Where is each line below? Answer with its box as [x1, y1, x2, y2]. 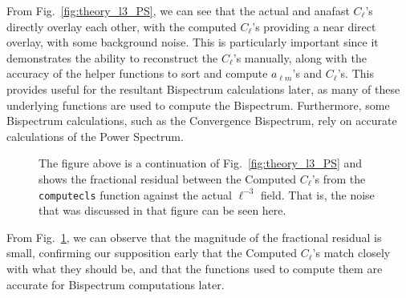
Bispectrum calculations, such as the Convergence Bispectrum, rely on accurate [6, 112, 397, 129]
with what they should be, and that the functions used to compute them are [6, 260, 383, 276]
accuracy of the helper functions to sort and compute [6, 65, 268, 82]
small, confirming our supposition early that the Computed [6, 244, 298, 261]
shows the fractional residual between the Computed [39, 170, 297, 187]
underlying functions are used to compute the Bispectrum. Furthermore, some [6, 96, 390, 113]
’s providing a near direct [252, 18, 376, 34]
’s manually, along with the [233, 49, 367, 66]
